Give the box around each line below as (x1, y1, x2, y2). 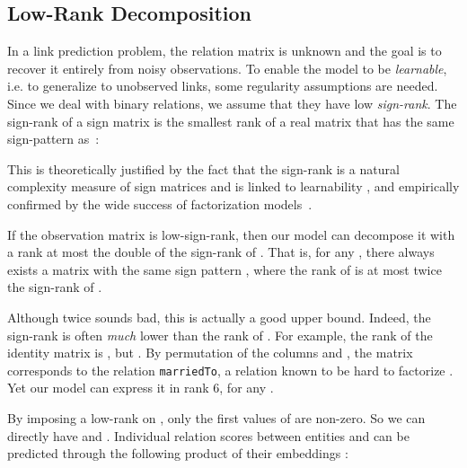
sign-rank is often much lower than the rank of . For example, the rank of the (7, 325, 433, 344)
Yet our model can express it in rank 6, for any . (7, 378, 274, 397)
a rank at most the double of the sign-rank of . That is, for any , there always (7, 243, 435, 261)
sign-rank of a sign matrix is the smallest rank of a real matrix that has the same (7, 111, 454, 130)
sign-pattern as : (7, 129, 100, 148)
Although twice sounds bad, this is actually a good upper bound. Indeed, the (7, 307, 431, 326)
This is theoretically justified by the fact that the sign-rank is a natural (7, 159, 400, 178)
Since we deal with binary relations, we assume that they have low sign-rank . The (7, 93, 457, 112)
